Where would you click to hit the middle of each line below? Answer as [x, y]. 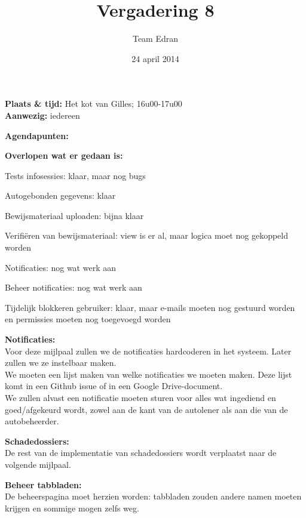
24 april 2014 [155, 58]
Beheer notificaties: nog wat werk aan [74, 287]
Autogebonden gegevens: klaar [60, 195]
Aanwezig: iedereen [42, 115]
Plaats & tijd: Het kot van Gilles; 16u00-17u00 [94, 104]
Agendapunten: [37, 135]
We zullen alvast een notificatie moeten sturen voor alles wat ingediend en [140, 397]
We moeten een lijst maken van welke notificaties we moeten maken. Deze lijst [149, 374]
